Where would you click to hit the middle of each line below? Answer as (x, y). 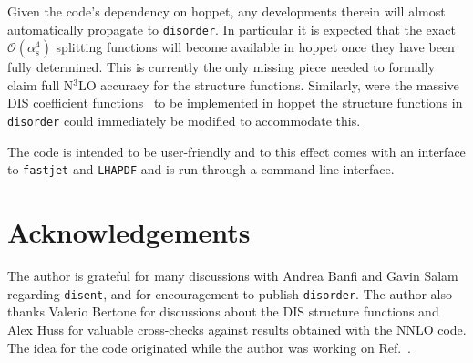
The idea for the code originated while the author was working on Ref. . (210, 347)
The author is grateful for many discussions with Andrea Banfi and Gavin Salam (233, 276)
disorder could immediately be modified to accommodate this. (184, 121)
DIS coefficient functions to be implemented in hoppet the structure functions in (235, 103)
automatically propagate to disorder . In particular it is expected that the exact (231, 29)
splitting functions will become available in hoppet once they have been (255, 47)
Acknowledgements (129, 232)
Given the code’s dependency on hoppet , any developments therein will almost (226, 11)
